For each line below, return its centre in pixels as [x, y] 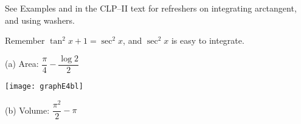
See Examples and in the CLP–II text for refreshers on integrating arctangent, [151, 8]
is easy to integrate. [208, 40]
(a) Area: [22, 64]
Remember [25, 40]
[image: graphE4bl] [44, 86]
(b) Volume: [27, 110]
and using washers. [40, 20]
